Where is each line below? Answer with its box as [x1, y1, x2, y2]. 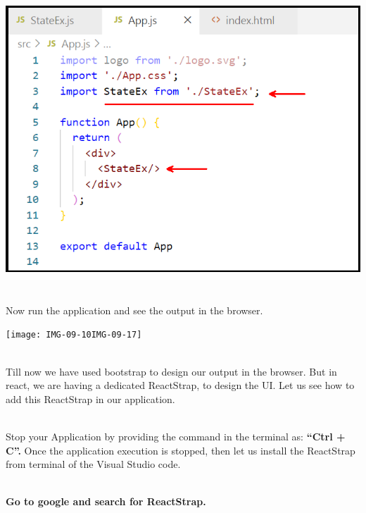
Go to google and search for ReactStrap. [6, 494, 206, 509]
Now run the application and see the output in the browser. [6, 302, 263, 317]
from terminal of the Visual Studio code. [6, 457, 181, 471]
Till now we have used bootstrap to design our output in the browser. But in [6, 364, 337, 378]
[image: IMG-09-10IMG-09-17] [6, 330, 142, 340]
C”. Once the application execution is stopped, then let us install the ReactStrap [6, 443, 355, 457]
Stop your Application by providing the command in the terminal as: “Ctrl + [6, 429, 346, 444]
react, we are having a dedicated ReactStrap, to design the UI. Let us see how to [6, 378, 355, 393]
